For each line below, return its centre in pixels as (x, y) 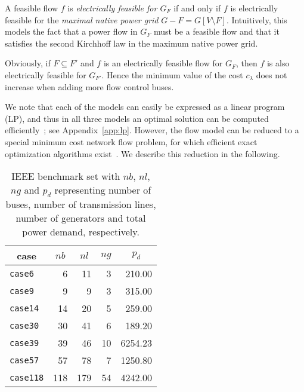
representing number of (103, 190)
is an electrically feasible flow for (163, 63)
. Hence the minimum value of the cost (172, 74)
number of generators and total (81, 218)
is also (278, 63)
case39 (24, 343)
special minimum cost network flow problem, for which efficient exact (131, 141)
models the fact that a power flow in (71, 31)
